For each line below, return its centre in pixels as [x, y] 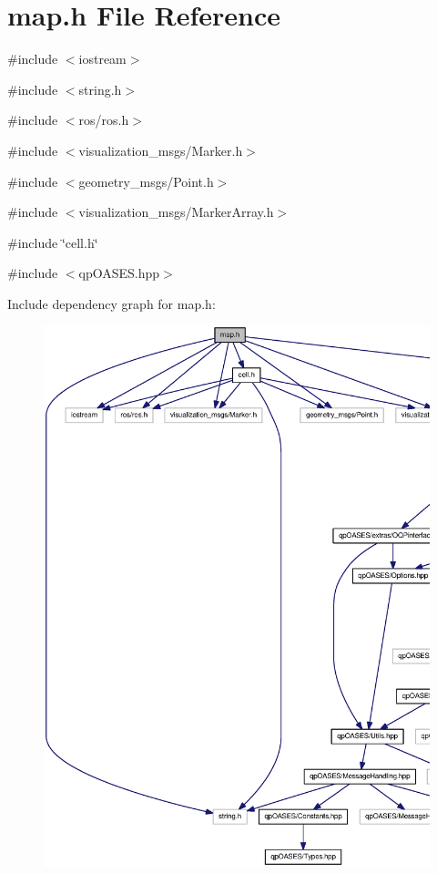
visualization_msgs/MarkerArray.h [176, 212]
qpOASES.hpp [119, 273]
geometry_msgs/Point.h [146, 181]
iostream [102, 59]
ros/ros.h [104, 120]
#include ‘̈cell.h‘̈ [53, 242]
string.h [100, 89]
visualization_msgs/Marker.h [161, 150]
